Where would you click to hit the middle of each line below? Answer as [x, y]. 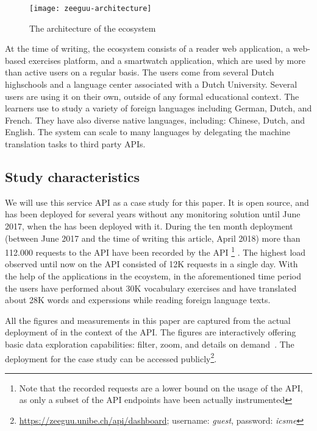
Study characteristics [73, 176]
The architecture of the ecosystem [93, 28]
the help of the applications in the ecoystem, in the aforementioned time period [153, 276]
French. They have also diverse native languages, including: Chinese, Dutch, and [155, 120]
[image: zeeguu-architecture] [91, 9]
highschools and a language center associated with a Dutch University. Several [151, 84]
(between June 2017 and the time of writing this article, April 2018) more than [153, 238]
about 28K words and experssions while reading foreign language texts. [138, 300]
